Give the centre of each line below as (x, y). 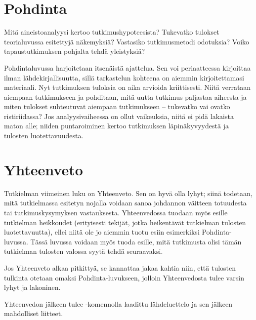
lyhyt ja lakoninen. (32, 287)
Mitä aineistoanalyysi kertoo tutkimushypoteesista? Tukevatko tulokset (112, 32)
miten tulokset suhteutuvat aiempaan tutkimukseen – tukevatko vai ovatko (117, 106)
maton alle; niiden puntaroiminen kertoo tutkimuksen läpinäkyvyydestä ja (116, 126)
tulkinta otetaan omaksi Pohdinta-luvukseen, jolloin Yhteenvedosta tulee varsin (124, 277)
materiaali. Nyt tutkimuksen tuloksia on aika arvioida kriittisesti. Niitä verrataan (128, 87)
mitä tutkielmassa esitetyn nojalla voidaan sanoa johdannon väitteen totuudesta (125, 203)
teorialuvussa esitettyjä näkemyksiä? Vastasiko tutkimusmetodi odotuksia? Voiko (127, 41)
